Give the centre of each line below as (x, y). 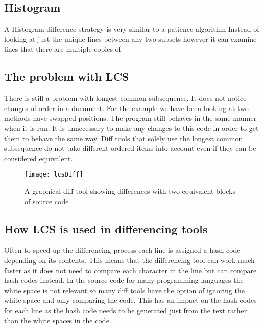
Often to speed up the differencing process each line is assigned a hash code (122, 250)
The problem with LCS (67, 76)
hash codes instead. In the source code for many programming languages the (124, 280)
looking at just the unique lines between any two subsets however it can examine (130, 39)
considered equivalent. (39, 158)
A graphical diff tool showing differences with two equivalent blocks (130, 191)
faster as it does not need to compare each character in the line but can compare (130, 270)
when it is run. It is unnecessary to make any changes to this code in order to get (131, 128)
